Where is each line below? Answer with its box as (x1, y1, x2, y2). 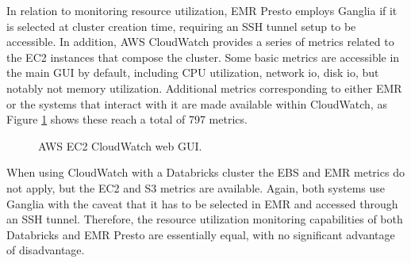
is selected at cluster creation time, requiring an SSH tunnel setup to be (6, 17, 356, 34)
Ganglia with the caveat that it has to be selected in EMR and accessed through (6, 195, 398, 212)
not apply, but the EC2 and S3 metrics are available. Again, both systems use (6, 179, 386, 196)
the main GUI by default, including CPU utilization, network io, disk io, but (6, 64, 379, 81)
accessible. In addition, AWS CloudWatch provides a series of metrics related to (6, 33, 394, 50)
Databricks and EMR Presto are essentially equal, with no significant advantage (6, 226, 395, 242)
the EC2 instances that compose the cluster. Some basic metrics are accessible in (6, 48, 400, 65)
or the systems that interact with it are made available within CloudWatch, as (6, 95, 387, 112)
